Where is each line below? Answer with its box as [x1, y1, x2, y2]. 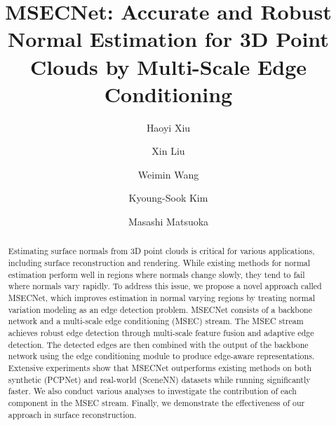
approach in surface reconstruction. [8, 408, 137, 420]
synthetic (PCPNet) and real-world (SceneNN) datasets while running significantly [8, 373, 311, 385]
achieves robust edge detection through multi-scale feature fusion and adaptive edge [8, 327, 314, 339]
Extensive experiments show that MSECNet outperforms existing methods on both [8, 362, 311, 374]
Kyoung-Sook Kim [128, 190, 208, 205]
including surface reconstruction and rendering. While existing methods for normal [8, 257, 311, 269]
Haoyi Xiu [146, 120, 191, 134]
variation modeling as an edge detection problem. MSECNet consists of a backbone [8, 303, 312, 315]
